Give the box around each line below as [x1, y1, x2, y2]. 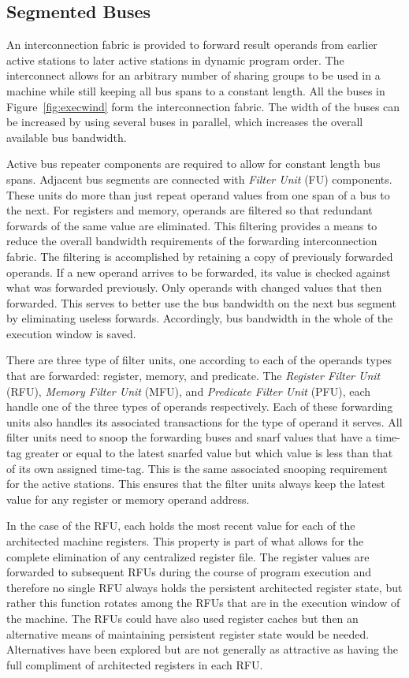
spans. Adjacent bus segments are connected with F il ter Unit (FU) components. [6, 170, 392, 187]
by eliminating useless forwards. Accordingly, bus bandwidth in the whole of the [6, 310, 393, 326]
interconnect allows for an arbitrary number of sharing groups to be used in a [6, 67, 381, 84]
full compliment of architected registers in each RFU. [6, 656, 263, 672]
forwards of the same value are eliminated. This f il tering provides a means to [6, 217, 377, 233]
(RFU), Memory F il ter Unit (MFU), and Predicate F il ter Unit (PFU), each [6, 382, 371, 399]
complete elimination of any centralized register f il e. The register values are [6, 548, 370, 564]
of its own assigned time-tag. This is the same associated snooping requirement [6, 460, 388, 476]
